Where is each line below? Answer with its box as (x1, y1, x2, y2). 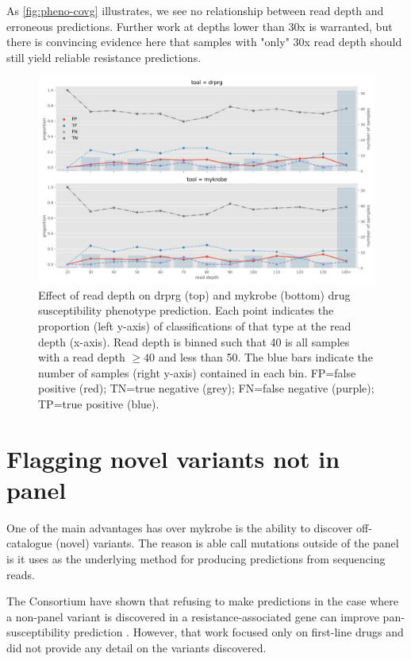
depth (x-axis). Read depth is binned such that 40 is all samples (38, 333, 350, 350)
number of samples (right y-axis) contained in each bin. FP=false (38, 364, 356, 381)
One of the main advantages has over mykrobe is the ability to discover (6, 519, 353, 535)
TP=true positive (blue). (38, 395, 159, 412)
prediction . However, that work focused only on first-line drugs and (73, 624, 404, 640)
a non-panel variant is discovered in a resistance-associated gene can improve (6, 608, 379, 624)
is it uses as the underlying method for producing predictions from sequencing (6, 551, 386, 567)
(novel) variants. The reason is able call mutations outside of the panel (56, 535, 399, 551)
